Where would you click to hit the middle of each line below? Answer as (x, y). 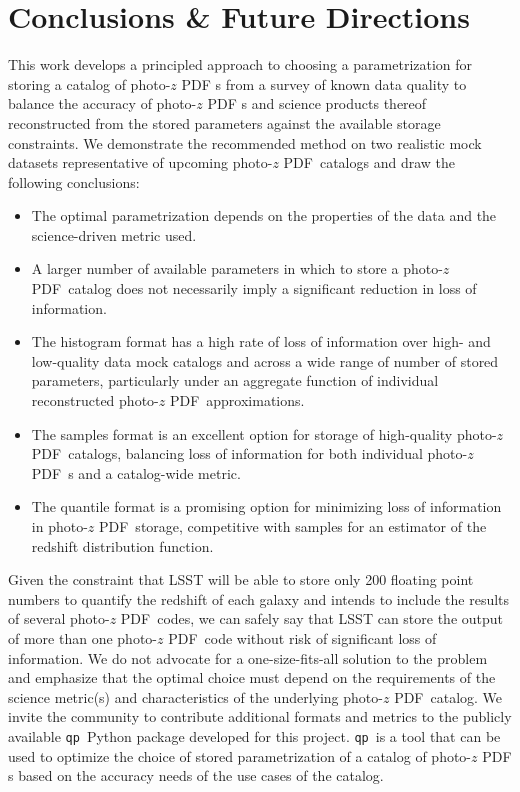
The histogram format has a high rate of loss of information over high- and (261, 341)
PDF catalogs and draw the (369, 162)
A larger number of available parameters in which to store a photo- (237, 268)
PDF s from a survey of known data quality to (324, 83)
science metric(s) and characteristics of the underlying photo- (195, 696)
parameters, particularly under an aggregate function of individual (235, 380)
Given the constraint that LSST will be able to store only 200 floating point (241, 579)
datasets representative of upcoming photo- (140, 162)
